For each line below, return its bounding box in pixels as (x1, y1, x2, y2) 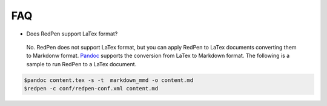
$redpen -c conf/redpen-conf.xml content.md (24, 85, 159, 92)
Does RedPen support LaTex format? (26, 30, 118, 37)
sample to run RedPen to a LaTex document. (26, 60, 137, 67)
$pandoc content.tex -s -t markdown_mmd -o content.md (24, 76, 194, 84)
